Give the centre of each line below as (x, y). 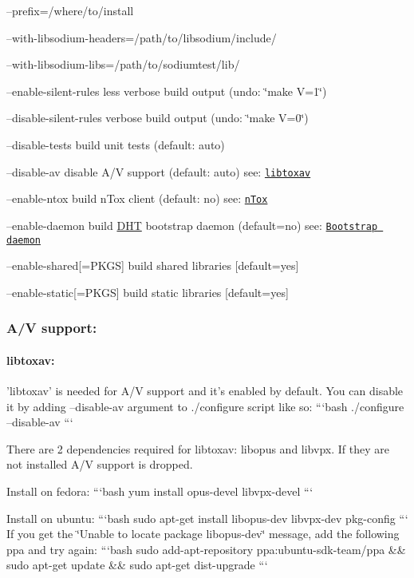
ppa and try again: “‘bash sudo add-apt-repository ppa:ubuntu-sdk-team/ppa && (206, 549)
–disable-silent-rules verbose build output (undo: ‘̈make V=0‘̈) (158, 118)
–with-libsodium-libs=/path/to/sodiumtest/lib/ (123, 64)
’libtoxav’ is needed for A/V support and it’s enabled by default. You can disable (205, 391)
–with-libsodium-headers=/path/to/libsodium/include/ (142, 37)
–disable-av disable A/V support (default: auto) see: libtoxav (159, 171)
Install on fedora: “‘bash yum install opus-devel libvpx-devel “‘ (160, 491)
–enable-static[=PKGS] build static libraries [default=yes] (148, 292)
